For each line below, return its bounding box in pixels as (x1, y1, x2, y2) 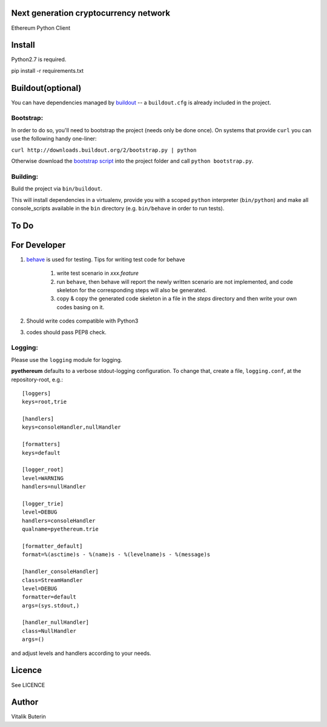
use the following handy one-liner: (11, 135, 97, 142)
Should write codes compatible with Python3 (26, 317, 139, 324)
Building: (11, 172, 39, 181)
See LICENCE (11, 681, 45, 688)
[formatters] (22, 441, 61, 448)
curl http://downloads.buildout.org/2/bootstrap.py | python (11, 146, 197, 153)
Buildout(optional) (11, 82, 82, 93)
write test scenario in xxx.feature (56, 270, 139, 277)
